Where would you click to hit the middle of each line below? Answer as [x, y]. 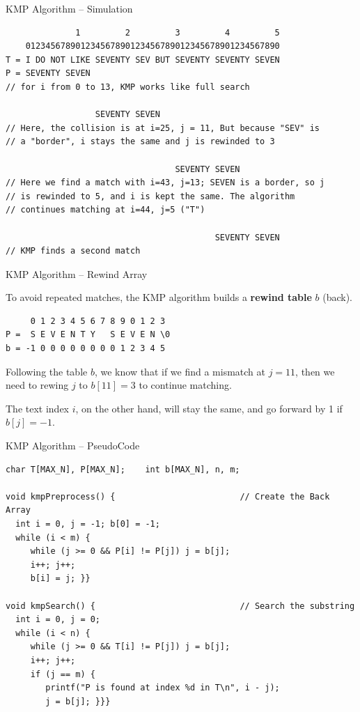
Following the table [47, 371]
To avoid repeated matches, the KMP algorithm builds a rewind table [159, 297]
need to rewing [37, 385]
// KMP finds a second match [73, 251]
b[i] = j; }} [60, 579]
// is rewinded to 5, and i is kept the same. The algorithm [150, 196]
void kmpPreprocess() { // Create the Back [168, 496]
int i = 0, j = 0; [58, 620]
